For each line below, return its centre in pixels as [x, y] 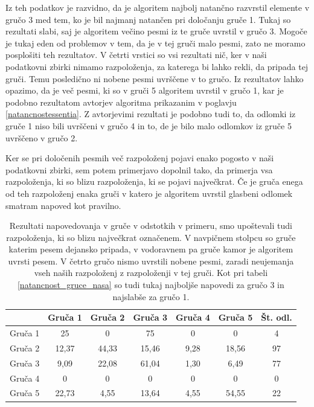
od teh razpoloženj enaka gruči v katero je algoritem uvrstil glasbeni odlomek [149, 193]
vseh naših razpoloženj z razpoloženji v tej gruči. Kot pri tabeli [151, 273]
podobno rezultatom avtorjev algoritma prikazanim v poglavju [121, 102]
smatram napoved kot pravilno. [63, 205]
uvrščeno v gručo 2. [42, 137]
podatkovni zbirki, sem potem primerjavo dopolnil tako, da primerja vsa [139, 169]
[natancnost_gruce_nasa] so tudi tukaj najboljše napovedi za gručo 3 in [151, 285]
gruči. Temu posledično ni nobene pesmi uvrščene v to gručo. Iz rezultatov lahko [155, 78]
